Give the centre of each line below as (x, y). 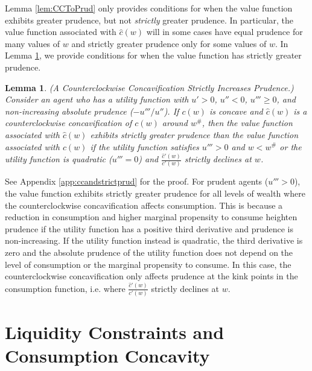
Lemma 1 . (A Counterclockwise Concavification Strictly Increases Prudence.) (149, 87)
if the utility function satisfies (145, 146)
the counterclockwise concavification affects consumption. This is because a (144, 205)
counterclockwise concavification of (68, 123)
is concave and (236, 111)
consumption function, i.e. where (65, 288)
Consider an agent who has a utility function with (97, 99)
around (175, 123)
